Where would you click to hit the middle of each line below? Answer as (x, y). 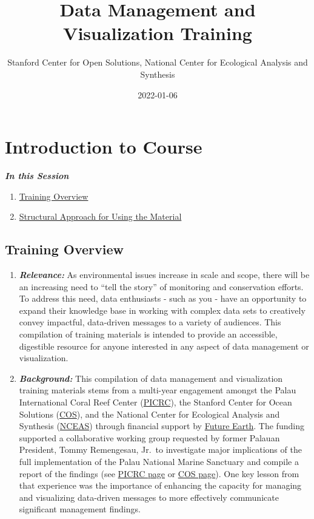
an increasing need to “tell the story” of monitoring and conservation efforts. (161, 286)
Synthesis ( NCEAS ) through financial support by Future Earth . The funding (162, 426)
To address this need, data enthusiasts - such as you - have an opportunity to (163, 298)
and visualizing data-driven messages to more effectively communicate (149, 497)
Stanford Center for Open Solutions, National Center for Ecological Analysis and (158, 62)
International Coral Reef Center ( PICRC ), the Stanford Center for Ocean (155, 402)
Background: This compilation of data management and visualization (151, 378)
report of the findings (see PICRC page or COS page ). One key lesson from (159, 473)
